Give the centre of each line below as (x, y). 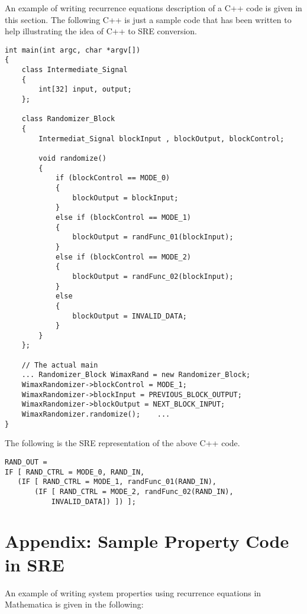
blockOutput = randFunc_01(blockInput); (153, 237)
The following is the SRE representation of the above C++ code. (122, 443)
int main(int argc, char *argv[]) (73, 50)
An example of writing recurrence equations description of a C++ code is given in (153, 8)
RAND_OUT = (26, 462)
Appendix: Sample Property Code (147, 541)
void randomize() (72, 158)
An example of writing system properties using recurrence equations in (133, 592)
